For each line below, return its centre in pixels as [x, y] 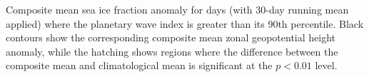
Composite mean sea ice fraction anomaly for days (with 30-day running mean [177, 9]
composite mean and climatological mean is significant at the [139, 65]
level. [326, 65]
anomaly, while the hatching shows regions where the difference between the [172, 51]
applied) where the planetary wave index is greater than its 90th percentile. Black [185, 23]
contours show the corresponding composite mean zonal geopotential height [171, 37]
